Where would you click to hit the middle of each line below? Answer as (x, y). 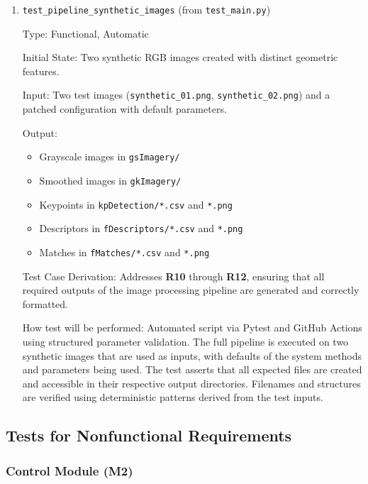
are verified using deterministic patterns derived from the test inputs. (173, 397)
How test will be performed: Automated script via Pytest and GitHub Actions (192, 328)
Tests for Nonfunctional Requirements (149, 435)
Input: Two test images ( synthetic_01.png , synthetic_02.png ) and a (176, 95)
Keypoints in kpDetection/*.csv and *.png (136, 204)
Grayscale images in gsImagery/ (110, 156)
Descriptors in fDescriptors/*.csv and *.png (141, 228)
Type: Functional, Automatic (85, 33)
